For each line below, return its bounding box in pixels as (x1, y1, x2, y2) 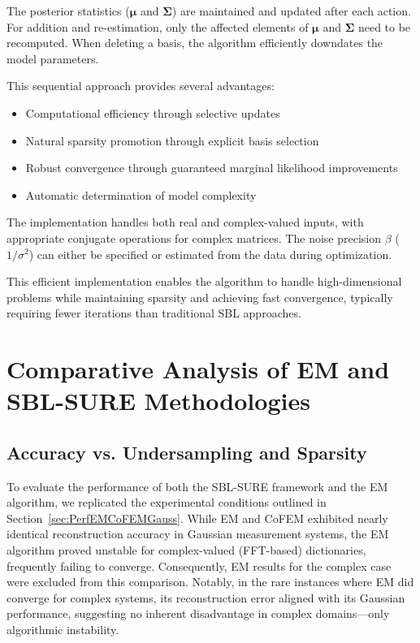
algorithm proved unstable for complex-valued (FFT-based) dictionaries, (6, 542, 366, 559)
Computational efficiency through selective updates (25, 104, 280, 121)
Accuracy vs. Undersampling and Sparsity (6, 439, 367, 464)
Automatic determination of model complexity (25, 186, 257, 203)
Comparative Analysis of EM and (6, 352, 390, 386)
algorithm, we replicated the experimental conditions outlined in (6, 494, 327, 511)
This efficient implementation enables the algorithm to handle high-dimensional (6, 273, 402, 290)
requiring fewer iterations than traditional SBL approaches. (6, 304, 301, 321)
